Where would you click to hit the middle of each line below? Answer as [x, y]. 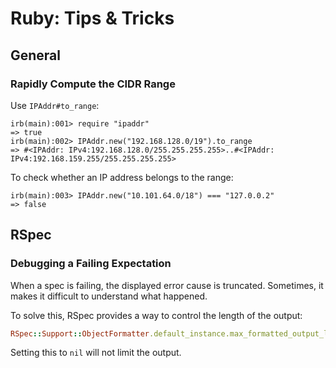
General [36, 55]
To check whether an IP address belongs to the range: [122, 177]
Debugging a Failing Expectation [91, 264]
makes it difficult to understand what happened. [109, 296]
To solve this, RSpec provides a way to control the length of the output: [156, 315]
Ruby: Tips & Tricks [92, 18]
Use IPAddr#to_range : [55, 105]
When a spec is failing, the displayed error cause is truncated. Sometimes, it [167, 285]
